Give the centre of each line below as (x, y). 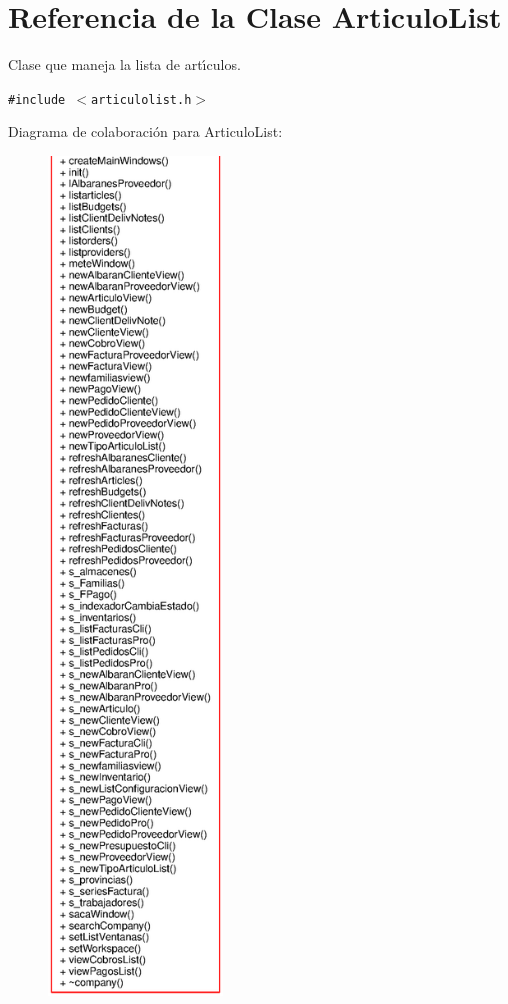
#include (37, 99)
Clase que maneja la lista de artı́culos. (124, 64)
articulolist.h (141, 99)
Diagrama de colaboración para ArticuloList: (145, 131)
